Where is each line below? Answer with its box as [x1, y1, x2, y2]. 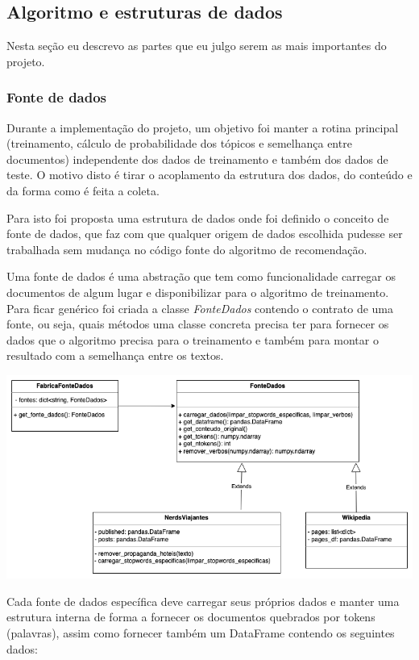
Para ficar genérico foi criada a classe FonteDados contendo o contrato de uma [6, 299, 394, 316]
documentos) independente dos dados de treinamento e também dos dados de [6, 150, 388, 167]
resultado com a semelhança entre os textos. [6, 347, 224, 364]
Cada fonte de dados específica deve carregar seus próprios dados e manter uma [6, 592, 400, 609]
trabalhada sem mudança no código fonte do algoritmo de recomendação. [6, 240, 367, 257]
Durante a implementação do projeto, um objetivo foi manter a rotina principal [6, 119, 399, 136]
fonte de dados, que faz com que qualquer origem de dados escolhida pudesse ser [6, 225, 403, 242]
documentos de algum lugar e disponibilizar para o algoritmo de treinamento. [6, 283, 389, 300]
